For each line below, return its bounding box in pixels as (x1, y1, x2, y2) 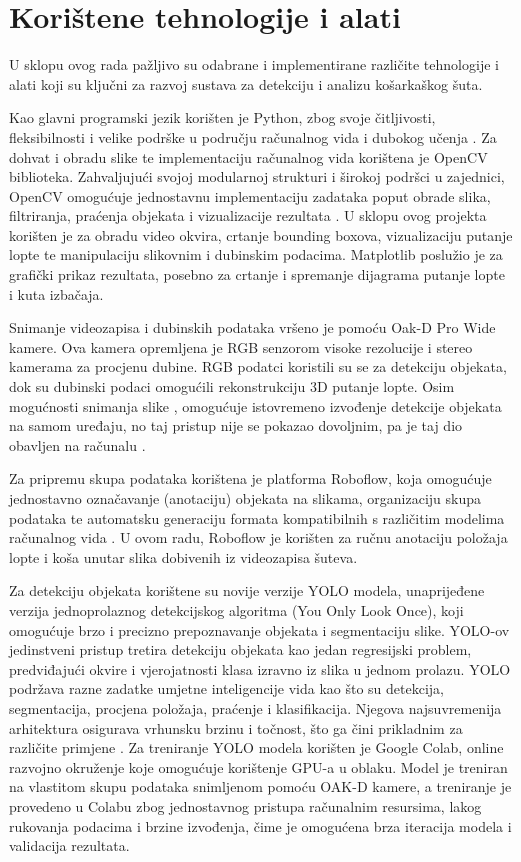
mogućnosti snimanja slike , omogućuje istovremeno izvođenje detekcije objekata (9, 395, 502, 416)
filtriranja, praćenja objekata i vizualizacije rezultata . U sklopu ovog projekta (9, 205, 487, 226)
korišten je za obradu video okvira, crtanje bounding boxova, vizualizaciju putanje (9, 224, 513, 245)
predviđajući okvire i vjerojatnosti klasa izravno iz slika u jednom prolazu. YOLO (9, 658, 511, 679)
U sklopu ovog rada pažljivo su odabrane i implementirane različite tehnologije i (9, 54, 499, 75)
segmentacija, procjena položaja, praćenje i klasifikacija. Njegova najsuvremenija (9, 697, 502, 718)
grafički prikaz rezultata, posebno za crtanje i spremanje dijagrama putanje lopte (9, 264, 505, 285)
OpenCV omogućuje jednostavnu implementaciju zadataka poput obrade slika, (9, 185, 491, 206)
